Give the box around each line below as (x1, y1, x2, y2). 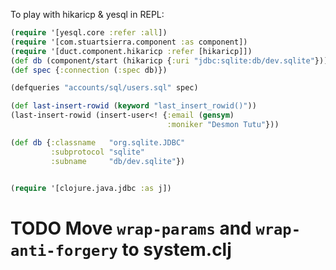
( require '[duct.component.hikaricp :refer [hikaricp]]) (10, 46, 253, 56)
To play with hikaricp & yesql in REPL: (10, 9, 165, 20)
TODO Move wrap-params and (10, 217, 252, 239)
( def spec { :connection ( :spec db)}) (10, 65, 168, 75)
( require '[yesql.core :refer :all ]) (10, 28, 168, 38)
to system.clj (121, 238, 232, 261)
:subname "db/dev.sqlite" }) (50, 156, 186, 166)
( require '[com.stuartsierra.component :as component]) (10, 37, 248, 47)
